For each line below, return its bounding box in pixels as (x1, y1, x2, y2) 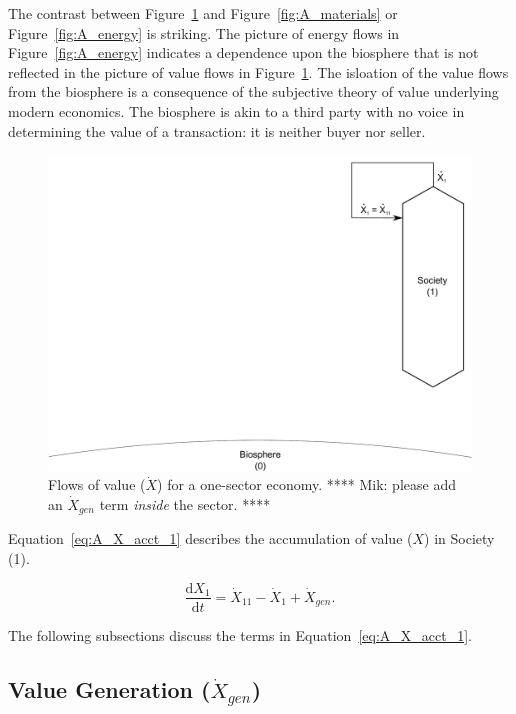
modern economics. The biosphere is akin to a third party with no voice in (8, 100, 465, 121)
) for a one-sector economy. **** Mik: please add (157, 474, 456, 495)
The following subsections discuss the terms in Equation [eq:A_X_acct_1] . (8, 624, 472, 645)
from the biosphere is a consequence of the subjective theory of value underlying (8, 81, 499, 102)
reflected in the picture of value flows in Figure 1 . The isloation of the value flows (8, 61, 509, 82)
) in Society (424, 528, 495, 549)
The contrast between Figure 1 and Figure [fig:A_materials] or (8, 3, 398, 23)
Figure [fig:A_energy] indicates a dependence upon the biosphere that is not (8, 42, 479, 63)
